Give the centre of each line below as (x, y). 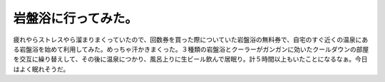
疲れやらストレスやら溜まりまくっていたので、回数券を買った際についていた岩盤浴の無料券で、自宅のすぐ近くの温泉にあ (191, 40)
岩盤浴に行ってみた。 (76, 18)
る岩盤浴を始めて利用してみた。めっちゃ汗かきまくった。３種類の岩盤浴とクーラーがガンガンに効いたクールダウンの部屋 (191, 49)
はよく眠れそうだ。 (41, 69)
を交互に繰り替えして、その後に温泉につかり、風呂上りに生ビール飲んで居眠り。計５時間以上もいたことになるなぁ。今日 (190, 59)
